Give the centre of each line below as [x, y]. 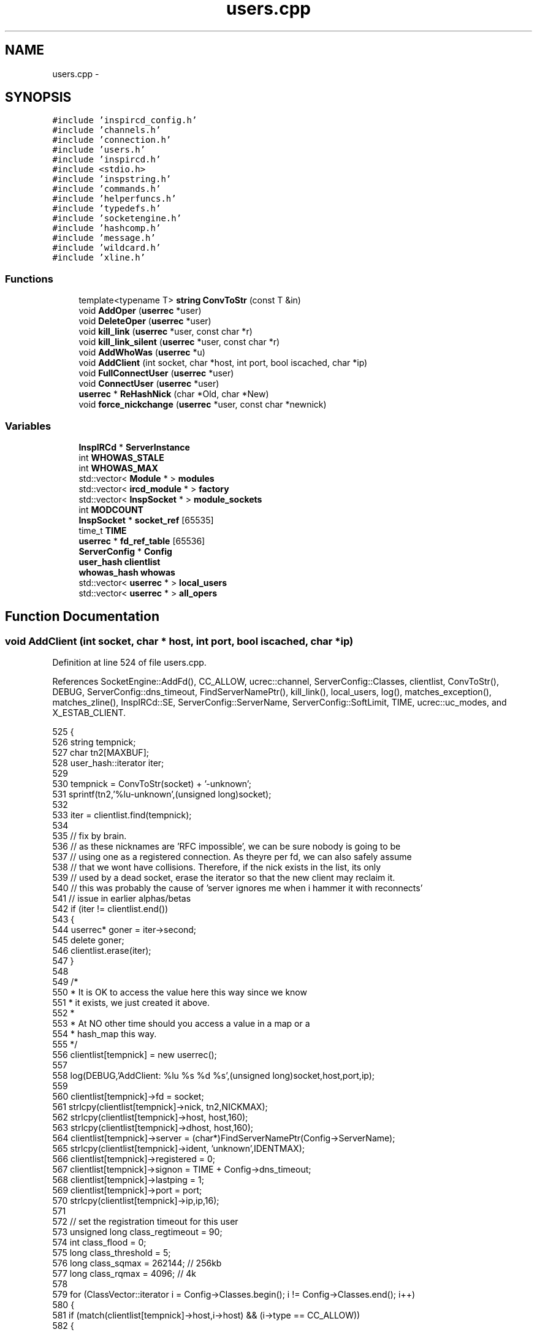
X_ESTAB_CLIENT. [89, 713]
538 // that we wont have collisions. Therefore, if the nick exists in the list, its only [217, 867]
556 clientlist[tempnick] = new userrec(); [135, 1055]
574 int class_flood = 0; [99, 1243]
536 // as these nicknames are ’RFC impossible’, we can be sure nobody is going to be [227, 847]
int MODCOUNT [111, 509]
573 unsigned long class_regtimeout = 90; [137, 1232]
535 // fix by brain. [89, 836]
